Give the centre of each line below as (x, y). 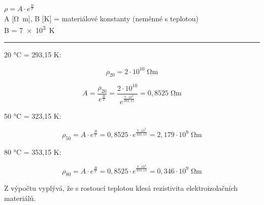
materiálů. (20, 198)
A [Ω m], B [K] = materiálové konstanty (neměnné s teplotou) (102, 18)
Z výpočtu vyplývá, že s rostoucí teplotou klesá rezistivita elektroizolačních (121, 188)
